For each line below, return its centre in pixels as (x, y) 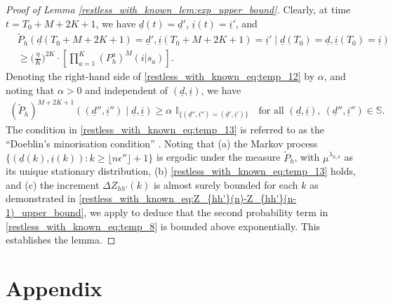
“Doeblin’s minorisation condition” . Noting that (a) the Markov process (162, 143)
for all (271, 111)
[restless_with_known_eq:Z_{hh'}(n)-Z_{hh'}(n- (188, 198)
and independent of (127, 90)
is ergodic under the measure (219, 157)
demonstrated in (41, 198)
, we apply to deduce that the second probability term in (206, 212)
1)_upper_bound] (45, 212)
